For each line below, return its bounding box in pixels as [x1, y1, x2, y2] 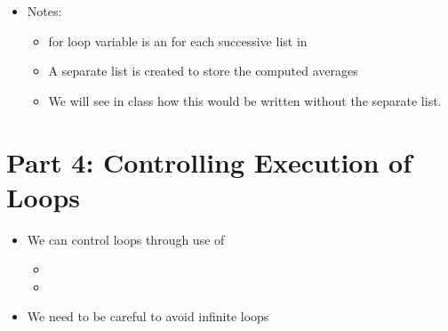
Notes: [27, 2, 62, 20]
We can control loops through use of [27, 230, 225, 248]
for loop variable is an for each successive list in [48, 31, 308, 50]
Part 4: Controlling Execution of [6, 143, 412, 180]
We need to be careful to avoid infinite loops [27, 307, 269, 326]
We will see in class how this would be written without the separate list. [48, 91, 442, 109]
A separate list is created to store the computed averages [48, 61, 358, 80]
